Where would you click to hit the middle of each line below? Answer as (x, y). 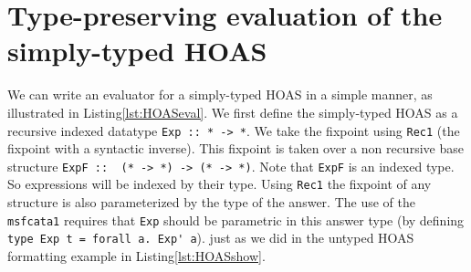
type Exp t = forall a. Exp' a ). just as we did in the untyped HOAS (211, 238)
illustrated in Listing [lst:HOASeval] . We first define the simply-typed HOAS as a (233, 112)
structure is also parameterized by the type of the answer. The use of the (211, 202)
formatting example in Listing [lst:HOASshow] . (136, 255)
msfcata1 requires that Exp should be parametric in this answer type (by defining (236, 220)
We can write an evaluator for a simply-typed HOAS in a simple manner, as (220, 94)
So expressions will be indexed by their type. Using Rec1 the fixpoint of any (220, 184)
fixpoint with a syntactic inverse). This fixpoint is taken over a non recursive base (235, 148)
